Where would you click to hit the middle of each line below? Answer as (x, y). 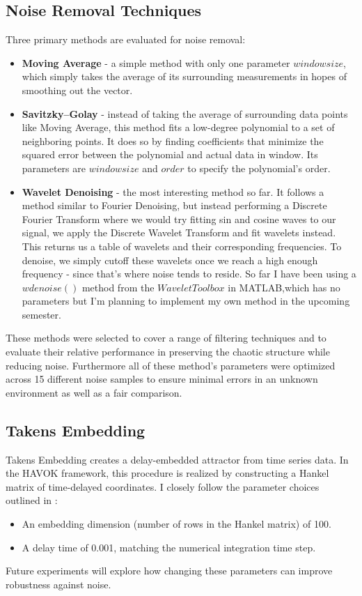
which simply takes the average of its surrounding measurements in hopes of (184, 76)
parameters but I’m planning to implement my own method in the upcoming (186, 301)
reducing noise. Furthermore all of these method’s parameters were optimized (171, 365)
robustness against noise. (58, 584)
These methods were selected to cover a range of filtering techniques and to (166, 338)
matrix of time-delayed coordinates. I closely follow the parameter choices (163, 486)
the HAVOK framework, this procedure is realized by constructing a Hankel (167, 473)
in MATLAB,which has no (284, 287)
